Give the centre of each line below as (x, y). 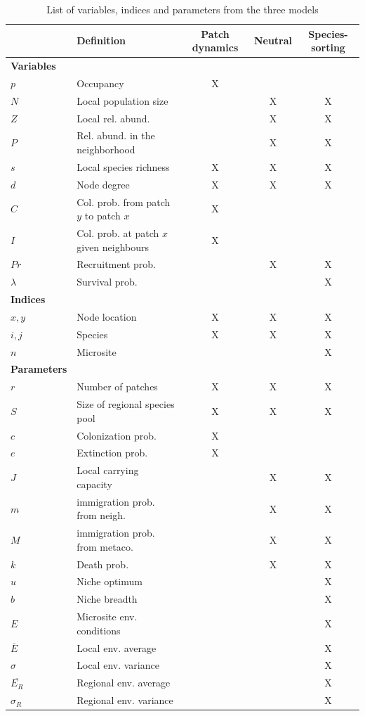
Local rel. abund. (113, 118)
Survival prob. (107, 282)
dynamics (215, 47)
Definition (101, 40)
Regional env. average (124, 683)
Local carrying (108, 470)
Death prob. (103, 564)
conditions (99, 630)
